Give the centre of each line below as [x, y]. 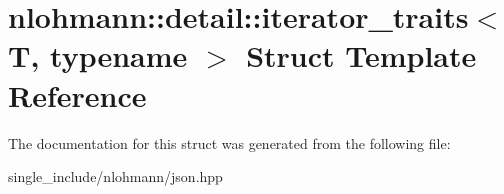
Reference [77, 94]
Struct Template [361, 55]
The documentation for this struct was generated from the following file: [229, 142]
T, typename [98, 55]
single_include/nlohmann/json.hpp [115, 176]
